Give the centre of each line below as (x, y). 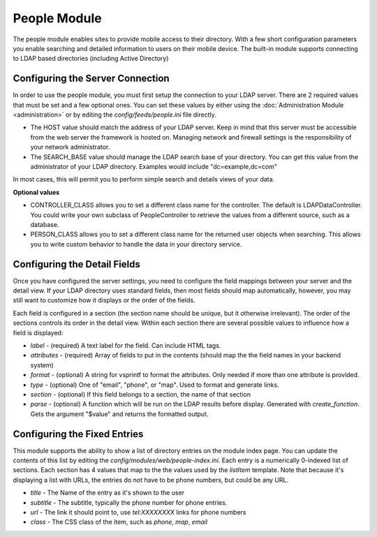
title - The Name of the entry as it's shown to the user (108, 493)
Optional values (36, 192)
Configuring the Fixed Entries (78, 434)
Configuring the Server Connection (91, 79)
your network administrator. (70, 147)
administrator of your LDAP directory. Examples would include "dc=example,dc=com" (154, 166)
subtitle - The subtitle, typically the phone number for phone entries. (129, 502)
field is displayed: (38, 332)
